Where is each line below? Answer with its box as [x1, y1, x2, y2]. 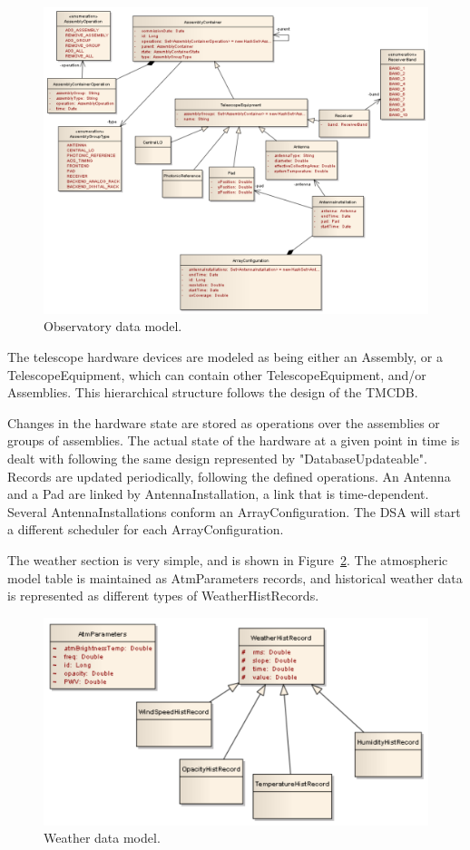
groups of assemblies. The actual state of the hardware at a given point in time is [7, 431, 460, 450]
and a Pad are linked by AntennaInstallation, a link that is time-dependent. [7, 484, 429, 503]
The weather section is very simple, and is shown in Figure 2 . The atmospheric [7, 551, 448, 569]
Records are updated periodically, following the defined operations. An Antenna [7, 466, 451, 485]
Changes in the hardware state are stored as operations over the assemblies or [7, 413, 440, 432]
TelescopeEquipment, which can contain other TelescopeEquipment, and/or [7, 365, 426, 384]
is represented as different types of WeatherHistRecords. [7, 586, 319, 605]
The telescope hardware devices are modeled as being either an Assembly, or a [7, 347, 444, 366]
